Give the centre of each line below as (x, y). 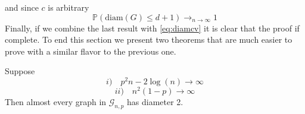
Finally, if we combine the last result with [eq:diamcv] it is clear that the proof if (152, 28)
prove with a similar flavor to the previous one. (91, 51)
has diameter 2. (155, 102)
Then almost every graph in (56, 102)
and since (22, 7)
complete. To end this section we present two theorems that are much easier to (149, 39)
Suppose (20, 71)
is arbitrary (69, 7)
